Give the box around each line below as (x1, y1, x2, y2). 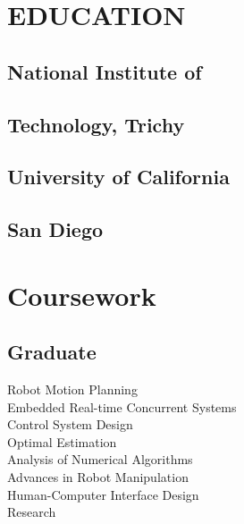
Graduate (7, 338, 97, 366)
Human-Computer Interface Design (7, 485, 199, 503)
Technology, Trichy (7, 110, 185, 138)
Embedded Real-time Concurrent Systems (7, 397, 237, 416)
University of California (7, 163, 230, 190)
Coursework (7, 276, 156, 313)
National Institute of (7, 57, 202, 85)
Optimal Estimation (7, 432, 117, 451)
